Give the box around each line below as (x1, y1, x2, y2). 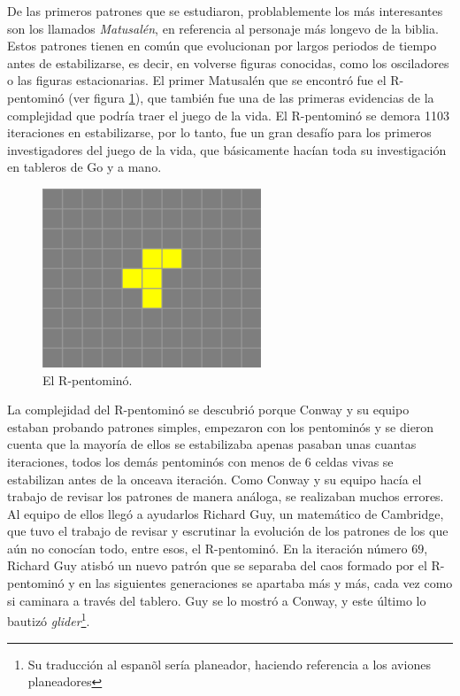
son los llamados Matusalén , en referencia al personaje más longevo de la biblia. (7, 19, 439, 37)
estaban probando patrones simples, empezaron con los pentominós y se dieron (7, 417, 434, 436)
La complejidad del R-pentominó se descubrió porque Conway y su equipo (7, 400, 410, 419)
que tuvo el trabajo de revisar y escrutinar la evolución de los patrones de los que (7, 522, 448, 540)
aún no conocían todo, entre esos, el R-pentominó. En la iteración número (7, 538, 408, 557)
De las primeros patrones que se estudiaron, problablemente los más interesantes (7, 2, 443, 19)
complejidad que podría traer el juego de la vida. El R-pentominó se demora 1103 (7, 105, 449, 124)
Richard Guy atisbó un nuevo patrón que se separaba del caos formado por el (7, 556, 427, 575)
